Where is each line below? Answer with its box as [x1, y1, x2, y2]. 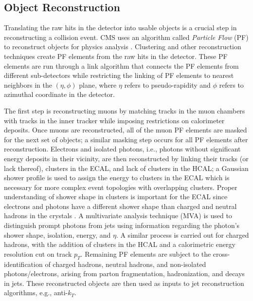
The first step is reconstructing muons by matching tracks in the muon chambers [4, 105, 245, 115]
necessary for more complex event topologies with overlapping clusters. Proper [4, 182, 237, 192]
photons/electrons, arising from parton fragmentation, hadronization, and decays [4, 268, 245, 279]
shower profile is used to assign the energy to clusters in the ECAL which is [4, 172, 230, 183]
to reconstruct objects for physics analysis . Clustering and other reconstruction [4, 41, 241, 52]
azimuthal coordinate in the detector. [4, 89, 115, 99]
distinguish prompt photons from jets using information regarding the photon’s [4, 220, 240, 230]
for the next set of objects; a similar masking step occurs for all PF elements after [4, 134, 248, 144]
